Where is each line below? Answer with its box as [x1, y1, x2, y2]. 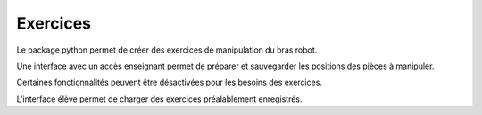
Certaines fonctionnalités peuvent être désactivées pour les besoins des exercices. [16, 77, 323, 88]
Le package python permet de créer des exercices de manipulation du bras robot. [16, 45, 318, 55]
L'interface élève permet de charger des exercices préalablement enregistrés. [16, 94, 303, 104]
